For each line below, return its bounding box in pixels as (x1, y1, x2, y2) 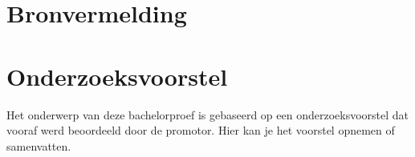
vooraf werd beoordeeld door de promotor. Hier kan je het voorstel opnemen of (6, 122, 395, 139)
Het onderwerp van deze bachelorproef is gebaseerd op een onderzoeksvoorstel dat (6, 106, 409, 123)
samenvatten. (6, 137, 71, 154)
